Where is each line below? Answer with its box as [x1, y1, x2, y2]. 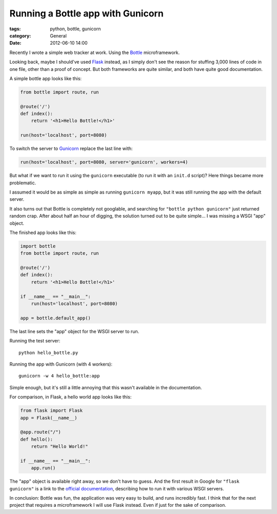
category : [9, 32, 31, 39]
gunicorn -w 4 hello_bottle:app [18, 373, 100, 379]
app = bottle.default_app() [20, 315, 91, 321]
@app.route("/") [20, 429, 62, 435]
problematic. [9, 180, 36, 186]
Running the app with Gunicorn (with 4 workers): [9, 361, 113, 367]
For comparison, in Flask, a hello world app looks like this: [9, 394, 132, 400]
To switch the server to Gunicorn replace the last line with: [9, 145, 133, 151]
